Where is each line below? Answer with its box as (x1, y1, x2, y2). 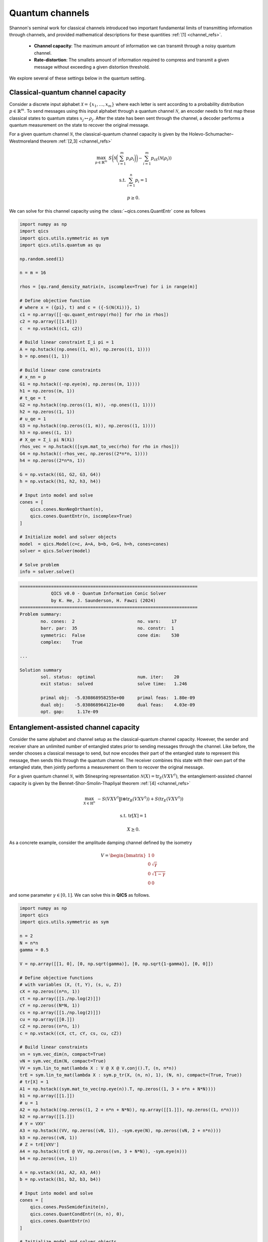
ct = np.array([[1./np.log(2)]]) (19, 996, 101, 1001)
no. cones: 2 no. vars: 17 (40, 619, 177, 624)
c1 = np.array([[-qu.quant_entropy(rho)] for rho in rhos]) (19, 311, 169, 317)
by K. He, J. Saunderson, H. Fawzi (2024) (51, 598, 156, 603)
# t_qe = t (19, 395, 46, 401)
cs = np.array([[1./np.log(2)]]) (19, 1009, 101, 1015)
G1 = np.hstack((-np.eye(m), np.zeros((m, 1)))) (19, 381, 140, 387)
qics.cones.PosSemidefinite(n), (30, 1204, 109, 1210)
